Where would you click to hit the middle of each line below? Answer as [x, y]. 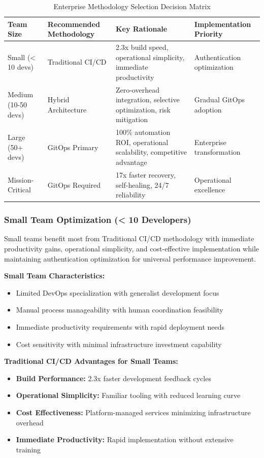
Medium [21, 94]
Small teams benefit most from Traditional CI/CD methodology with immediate [129, 238]
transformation [217, 152]
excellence [210, 190]
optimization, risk [143, 109]
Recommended [74, 24]
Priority [208, 34]
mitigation [131, 119]
